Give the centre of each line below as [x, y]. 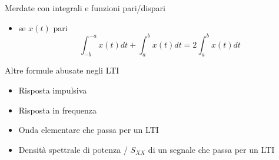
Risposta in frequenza [58, 110]
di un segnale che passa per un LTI [211, 149]
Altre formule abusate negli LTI [62, 70]
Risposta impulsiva [53, 90]
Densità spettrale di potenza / [73, 149]
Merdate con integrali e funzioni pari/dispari [85, 8]
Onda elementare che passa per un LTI [89, 130]
